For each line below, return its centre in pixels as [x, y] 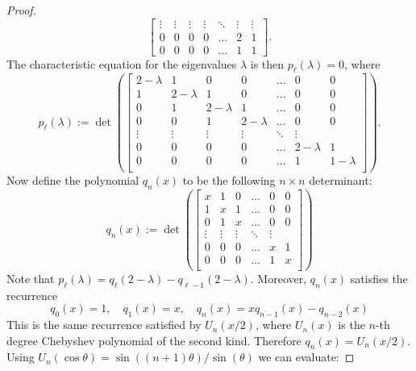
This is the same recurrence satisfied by [104, 325]
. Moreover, [279, 278]
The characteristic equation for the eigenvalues [122, 63]
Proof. [21, 10]
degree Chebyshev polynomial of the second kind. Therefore [154, 340]
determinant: [341, 179]
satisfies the [379, 278]
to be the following [229, 179]
